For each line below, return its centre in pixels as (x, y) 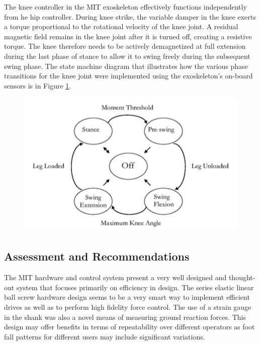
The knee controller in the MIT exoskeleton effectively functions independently (125, 7)
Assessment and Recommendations (97, 256)
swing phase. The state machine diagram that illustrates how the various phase (126, 66)
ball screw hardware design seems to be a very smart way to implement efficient (127, 297)
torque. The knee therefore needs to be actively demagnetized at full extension (125, 46)
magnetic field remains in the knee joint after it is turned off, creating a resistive (128, 36)
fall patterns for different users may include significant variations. (105, 336)
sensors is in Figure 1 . (38, 85)
